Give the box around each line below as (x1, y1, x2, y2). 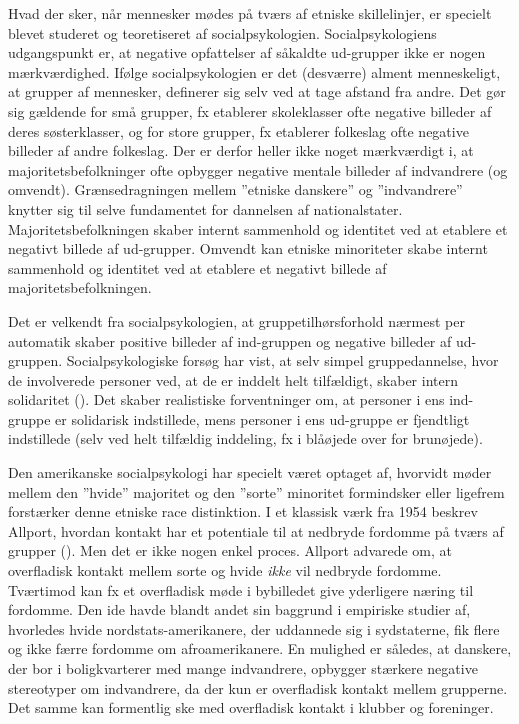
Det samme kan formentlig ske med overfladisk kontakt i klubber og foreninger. (8, 697, 494, 718)
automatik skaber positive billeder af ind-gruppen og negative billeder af (8, 330, 452, 351)
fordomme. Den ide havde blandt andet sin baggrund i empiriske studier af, (8, 599, 471, 620)
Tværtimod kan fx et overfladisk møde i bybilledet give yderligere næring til (8, 579, 474, 600)
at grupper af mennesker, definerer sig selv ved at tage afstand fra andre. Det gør (8, 81, 506, 102)
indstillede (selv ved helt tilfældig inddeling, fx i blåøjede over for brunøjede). (8, 428, 483, 449)
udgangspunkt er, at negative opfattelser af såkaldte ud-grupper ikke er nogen (8, 42, 486, 63)
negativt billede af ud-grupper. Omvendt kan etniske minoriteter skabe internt (8, 238, 488, 259)
